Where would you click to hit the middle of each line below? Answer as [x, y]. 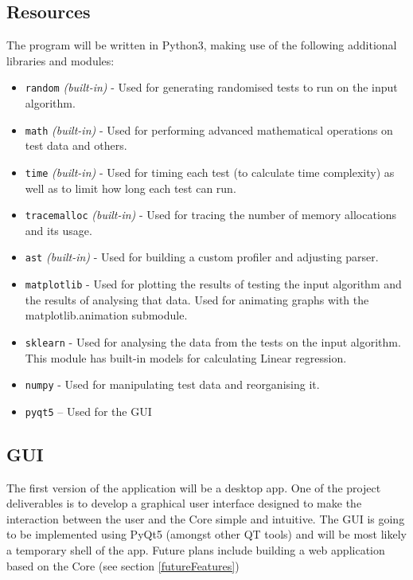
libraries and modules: [60, 60]
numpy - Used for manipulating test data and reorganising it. [172, 384]
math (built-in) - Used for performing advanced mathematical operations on [209, 129]
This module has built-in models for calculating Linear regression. [186, 357]
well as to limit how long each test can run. [131, 188]
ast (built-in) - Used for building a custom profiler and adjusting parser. [202, 257]
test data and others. [76, 145]
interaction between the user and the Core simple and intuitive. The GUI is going [206, 518]
